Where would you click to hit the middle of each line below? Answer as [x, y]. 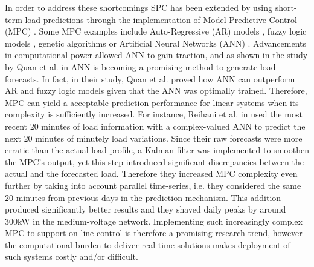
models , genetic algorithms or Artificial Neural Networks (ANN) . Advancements [156, 43]
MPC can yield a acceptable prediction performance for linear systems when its [152, 102]
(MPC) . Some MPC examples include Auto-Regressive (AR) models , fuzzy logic [156, 31]
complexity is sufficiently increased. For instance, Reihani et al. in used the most [154, 114]
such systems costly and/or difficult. [72, 256]
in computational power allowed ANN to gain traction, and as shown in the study [156, 55]
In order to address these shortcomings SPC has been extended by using [139, 7]
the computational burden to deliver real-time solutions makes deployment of [148, 244]
